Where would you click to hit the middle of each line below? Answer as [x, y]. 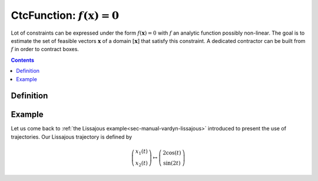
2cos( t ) [172, 152]
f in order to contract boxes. [45, 49]
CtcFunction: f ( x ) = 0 [65, 15]
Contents [23, 60]
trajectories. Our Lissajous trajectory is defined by [72, 137]
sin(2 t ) [172, 163]
